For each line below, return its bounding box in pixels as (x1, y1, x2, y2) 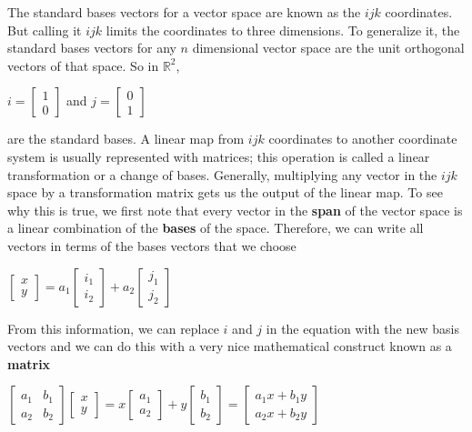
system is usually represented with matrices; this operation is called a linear (7, 146, 430, 166)
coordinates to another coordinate (268, 129, 457, 148)
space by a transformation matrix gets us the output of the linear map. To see (7, 183, 443, 202)
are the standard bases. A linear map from (7, 129, 245, 148)
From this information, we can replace (7, 318, 219, 337)
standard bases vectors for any (7, 38, 176, 57)
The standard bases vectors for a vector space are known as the (7, 3, 361, 21)
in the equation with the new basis (266, 318, 459, 337)
